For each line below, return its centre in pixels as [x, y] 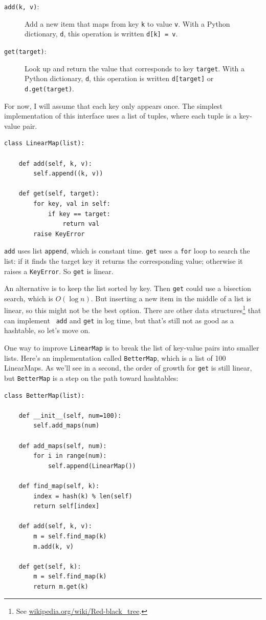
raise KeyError [59, 234]
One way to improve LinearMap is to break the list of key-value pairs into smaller [132, 347]
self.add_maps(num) [66, 426]
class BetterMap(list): [45, 395]
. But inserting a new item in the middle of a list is [171, 298]
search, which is [29, 298]
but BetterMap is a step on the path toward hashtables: [91, 377]
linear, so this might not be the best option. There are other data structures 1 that [133, 309]
